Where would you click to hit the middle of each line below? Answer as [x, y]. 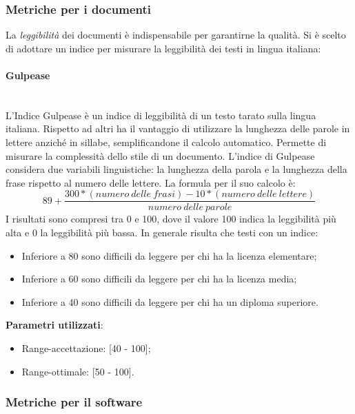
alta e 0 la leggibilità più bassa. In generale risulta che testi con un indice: [162, 232]
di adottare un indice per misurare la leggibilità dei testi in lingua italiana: [163, 48]
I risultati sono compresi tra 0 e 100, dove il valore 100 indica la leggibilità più [171, 219]
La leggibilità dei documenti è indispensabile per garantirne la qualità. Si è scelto [176, 35]
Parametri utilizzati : [54, 325]
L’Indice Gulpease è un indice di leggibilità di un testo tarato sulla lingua [161, 115]
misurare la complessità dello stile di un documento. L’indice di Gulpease [160, 155]
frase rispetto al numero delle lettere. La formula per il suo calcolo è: [151, 182]
